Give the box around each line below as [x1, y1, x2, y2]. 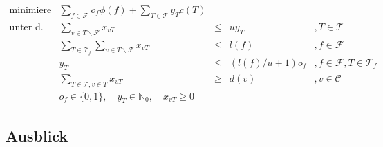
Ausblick [6, 124, 68, 146]
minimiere [9, 5, 52, 16]
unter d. [9, 22, 44, 32]
